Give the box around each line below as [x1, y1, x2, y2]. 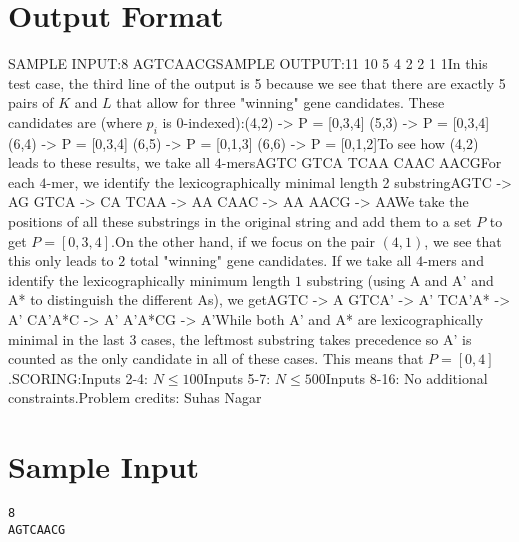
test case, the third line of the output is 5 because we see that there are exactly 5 [8, 72, 506, 93]
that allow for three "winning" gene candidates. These [116, 92, 445, 113]
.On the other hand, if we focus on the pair [111, 230, 375, 251]
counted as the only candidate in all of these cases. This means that [8, 348, 424, 369]
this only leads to [8, 250, 114, 271]
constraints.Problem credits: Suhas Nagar [8, 387, 262, 408]
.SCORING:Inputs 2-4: [8, 367, 148, 388]
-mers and [423, 250, 484, 271]
